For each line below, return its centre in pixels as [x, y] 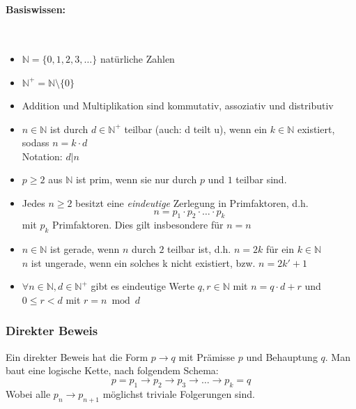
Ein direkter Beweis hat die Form [77, 356]
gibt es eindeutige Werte [143, 286]
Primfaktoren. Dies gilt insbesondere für [138, 225]
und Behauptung [282, 356]
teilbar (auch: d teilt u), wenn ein [196, 129]
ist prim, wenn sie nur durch [136, 179]
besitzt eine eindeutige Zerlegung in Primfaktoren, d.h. [192, 202]
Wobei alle [28, 393]
